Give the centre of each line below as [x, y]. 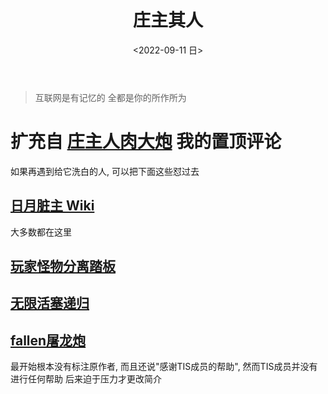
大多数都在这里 [41, 232]
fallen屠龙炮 [48, 340]
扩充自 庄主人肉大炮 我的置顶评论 [146, 142]
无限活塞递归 [50, 303]
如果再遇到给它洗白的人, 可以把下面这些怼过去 [105, 171]
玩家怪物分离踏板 [63, 266]
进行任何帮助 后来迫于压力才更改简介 [86, 379]
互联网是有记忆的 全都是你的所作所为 [110, 97]
